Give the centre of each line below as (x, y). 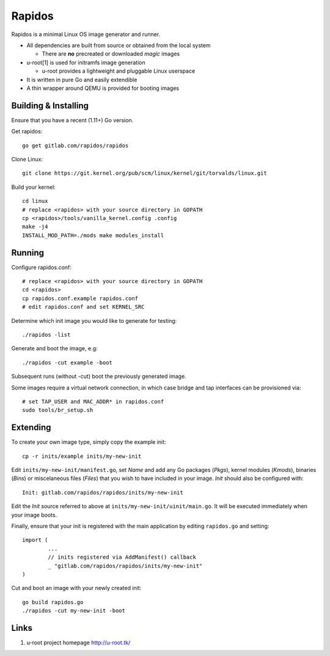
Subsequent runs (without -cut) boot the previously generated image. (99, 377)
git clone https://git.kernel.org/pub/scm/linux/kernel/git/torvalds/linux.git (145, 173)
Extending (31, 428)
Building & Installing (50, 105)
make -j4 (35, 227)
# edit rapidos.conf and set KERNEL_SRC (83, 307)
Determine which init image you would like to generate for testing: (94, 320)
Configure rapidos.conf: (41, 267)
